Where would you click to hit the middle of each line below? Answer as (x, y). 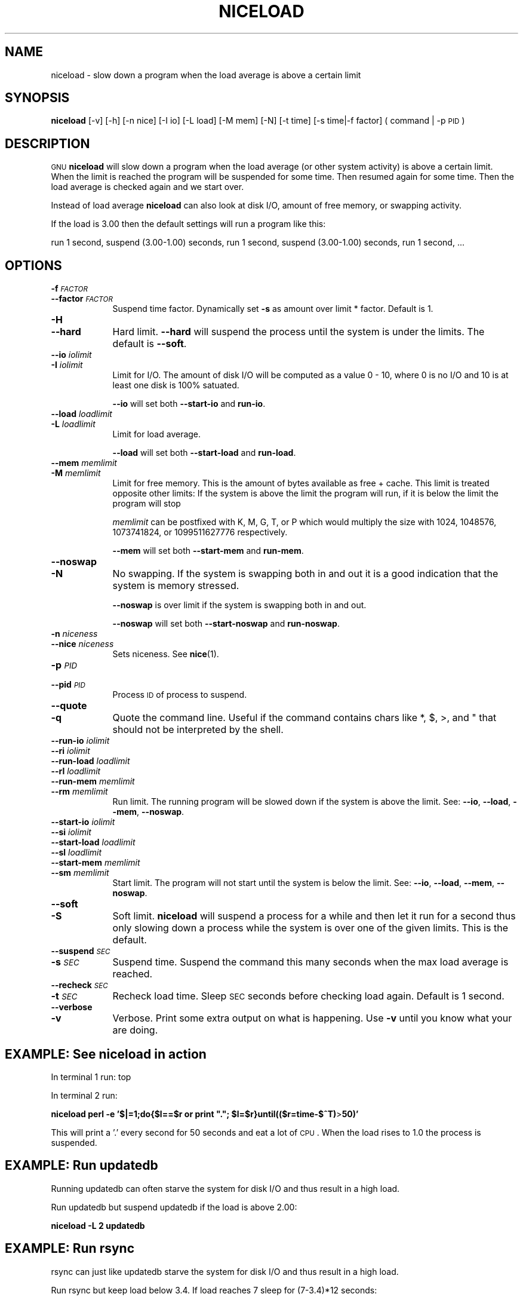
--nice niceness (82, 644)
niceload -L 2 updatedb (98, 1225)
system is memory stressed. (176, 586)
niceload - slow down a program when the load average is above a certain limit (206, 75)
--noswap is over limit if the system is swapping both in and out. (239, 605)
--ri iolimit (70, 751)
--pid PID (68, 685)
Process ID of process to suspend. (180, 695)
